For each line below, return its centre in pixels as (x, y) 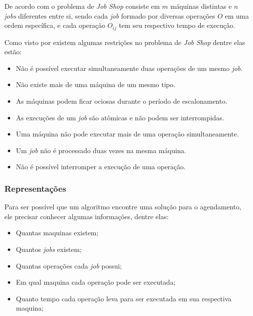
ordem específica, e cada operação (55, 25)
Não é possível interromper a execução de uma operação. (101, 167)
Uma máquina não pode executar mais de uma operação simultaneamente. (127, 134)
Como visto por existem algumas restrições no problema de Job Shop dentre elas (125, 42)
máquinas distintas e (201, 6)
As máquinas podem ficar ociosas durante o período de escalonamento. (122, 101)
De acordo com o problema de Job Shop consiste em (82, 6)
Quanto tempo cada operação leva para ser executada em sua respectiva (124, 298)
